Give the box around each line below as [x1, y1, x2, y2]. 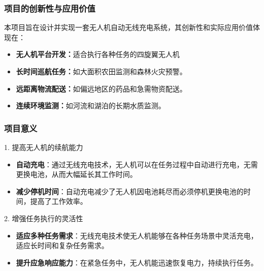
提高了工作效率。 [30, 196, 87, 206]
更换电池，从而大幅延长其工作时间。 [16, 169, 137, 179]
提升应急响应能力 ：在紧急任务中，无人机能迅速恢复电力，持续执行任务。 [16, 257, 258, 267]
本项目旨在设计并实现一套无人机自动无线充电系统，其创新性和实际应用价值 [4, 22, 253, 33]
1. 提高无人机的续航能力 [4, 142, 83, 152]
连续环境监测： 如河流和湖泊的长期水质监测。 [16, 100, 166, 111]
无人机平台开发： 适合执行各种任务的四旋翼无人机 [16, 49, 180, 59]
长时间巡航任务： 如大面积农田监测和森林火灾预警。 [16, 66, 187, 76]
